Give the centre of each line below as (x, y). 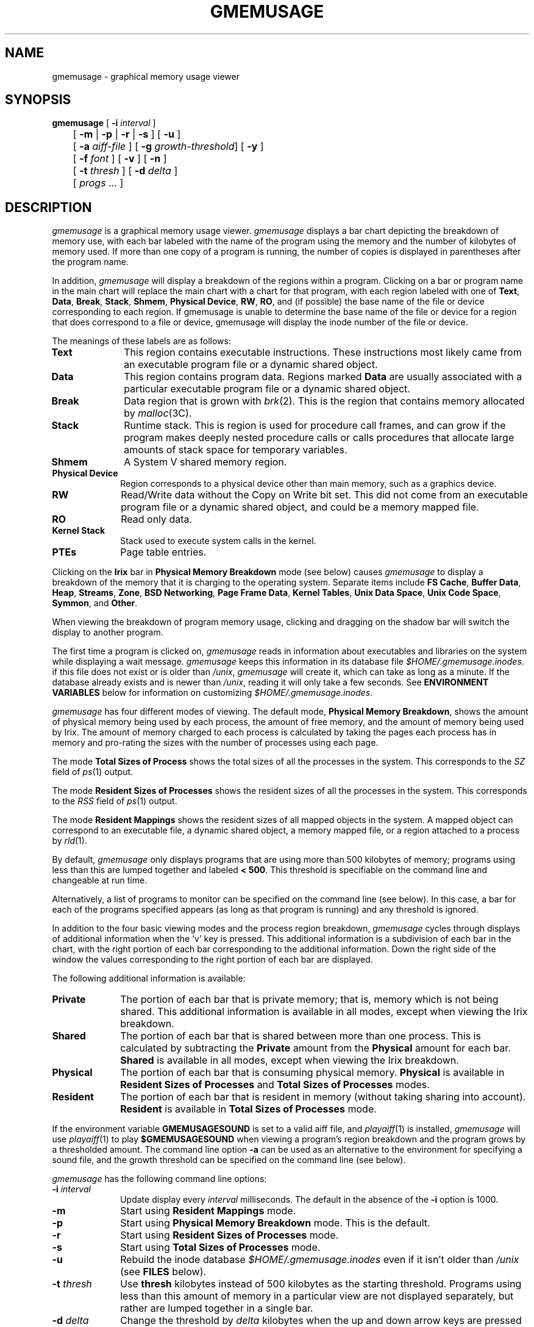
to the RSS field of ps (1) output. (115, 801)
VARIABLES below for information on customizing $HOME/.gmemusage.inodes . (212, 693)
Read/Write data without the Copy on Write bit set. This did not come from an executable (324, 495)
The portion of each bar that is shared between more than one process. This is (301, 1036)
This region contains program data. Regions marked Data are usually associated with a (323, 377)
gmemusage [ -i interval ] (104, 123)
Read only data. (157, 519)
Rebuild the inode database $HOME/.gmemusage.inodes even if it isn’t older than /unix (320, 1260)
